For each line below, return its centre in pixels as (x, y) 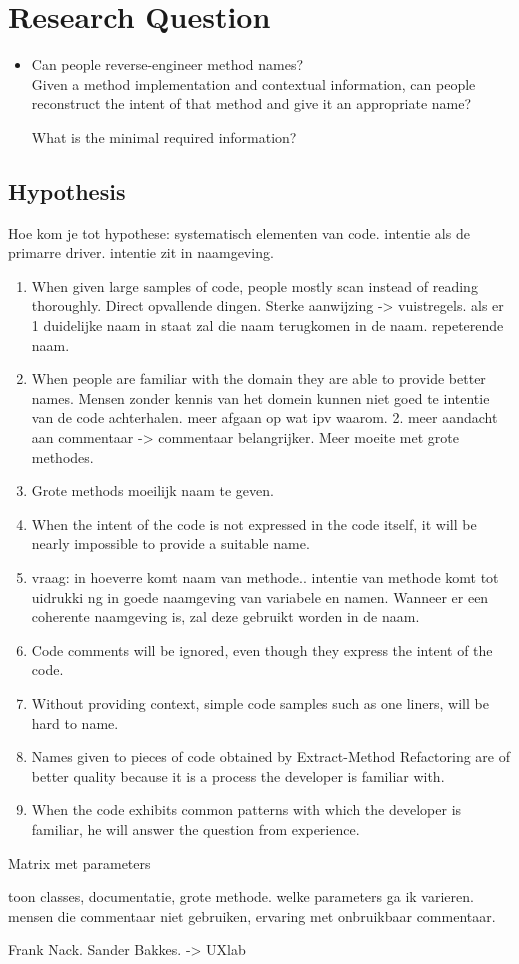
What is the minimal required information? (164, 136)
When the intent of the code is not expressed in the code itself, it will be (254, 523)
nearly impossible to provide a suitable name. (170, 543)
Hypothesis (67, 190)
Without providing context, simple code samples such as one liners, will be (260, 702)
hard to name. (75, 722)
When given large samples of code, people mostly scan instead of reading (254, 285)
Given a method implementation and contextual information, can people (253, 83)
